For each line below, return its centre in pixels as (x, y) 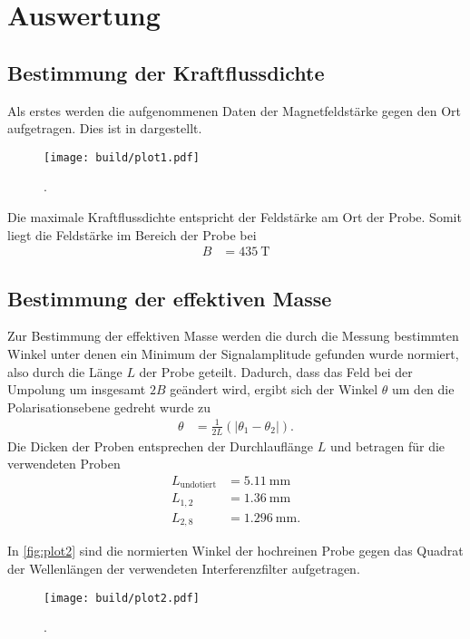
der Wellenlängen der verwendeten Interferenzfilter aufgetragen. (184, 569)
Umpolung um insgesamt (77, 389)
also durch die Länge (65, 371)
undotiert (198, 485)
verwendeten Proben (64, 464)
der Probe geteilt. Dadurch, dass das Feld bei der (276, 371)
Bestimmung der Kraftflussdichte (166, 72)
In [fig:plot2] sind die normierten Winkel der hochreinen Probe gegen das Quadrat (235, 551)
